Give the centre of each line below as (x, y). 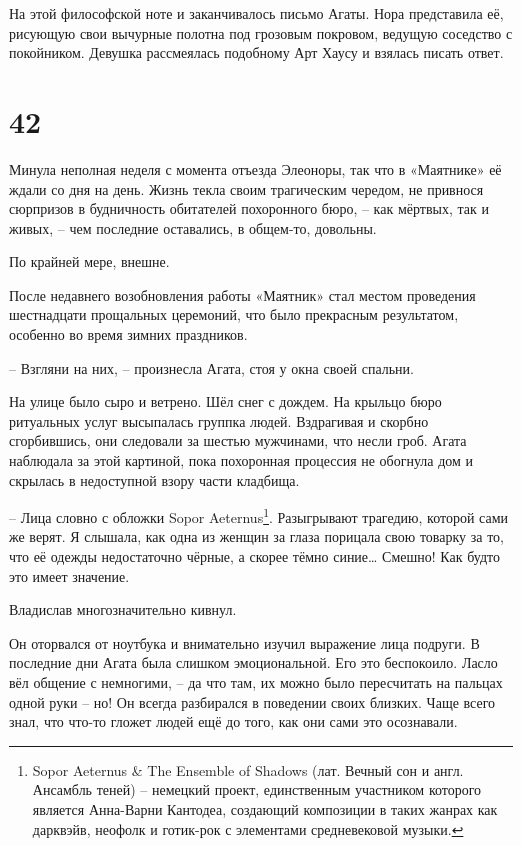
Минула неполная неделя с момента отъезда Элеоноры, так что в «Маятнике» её (255, 168)
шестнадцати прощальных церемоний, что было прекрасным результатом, (234, 314)
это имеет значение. (69, 575)
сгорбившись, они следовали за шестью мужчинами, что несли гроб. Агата (238, 440)
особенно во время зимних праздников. (128, 334)
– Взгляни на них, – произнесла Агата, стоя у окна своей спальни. (211, 367)
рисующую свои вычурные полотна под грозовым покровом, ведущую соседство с (261, 32)
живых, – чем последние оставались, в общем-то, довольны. (193, 227)
